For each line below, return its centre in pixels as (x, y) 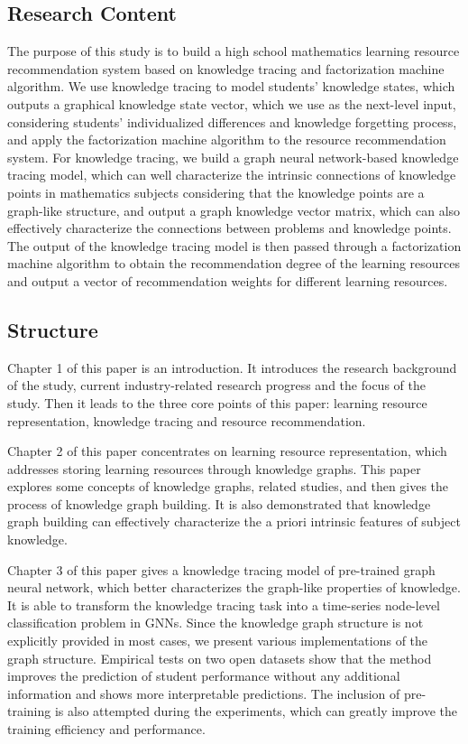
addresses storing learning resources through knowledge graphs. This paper (214, 468)
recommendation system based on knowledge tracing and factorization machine (226, 68)
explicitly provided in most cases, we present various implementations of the (218, 641)
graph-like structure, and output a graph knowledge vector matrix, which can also (234, 210)
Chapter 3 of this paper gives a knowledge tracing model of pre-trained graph (221, 569)
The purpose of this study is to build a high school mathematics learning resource (234, 51)
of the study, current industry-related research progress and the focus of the (216, 385)
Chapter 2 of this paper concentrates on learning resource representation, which (227, 451)
